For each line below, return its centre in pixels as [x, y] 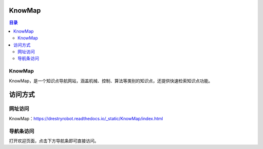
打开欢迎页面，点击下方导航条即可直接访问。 [54, 141]
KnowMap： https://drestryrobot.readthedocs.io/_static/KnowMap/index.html [86, 118]
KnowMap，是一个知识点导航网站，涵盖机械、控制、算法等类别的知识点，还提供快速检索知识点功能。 [111, 81]
